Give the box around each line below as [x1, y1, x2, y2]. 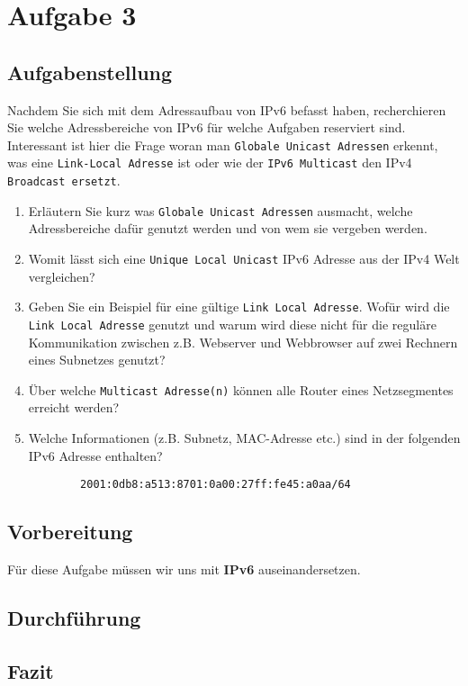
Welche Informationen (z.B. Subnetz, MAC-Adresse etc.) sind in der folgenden [28, 428, 461, 447]
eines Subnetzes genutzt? [28, 350, 166, 369]
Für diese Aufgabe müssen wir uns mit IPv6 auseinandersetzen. [7, 560, 361, 579]
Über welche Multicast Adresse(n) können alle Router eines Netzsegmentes [28, 380, 454, 399]
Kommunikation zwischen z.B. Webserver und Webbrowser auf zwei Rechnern [28, 332, 458, 351]
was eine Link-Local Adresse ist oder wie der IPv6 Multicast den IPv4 [7, 153, 412, 172]
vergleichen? [28, 266, 95, 285]
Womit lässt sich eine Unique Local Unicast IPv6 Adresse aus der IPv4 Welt [28, 248, 460, 267]
